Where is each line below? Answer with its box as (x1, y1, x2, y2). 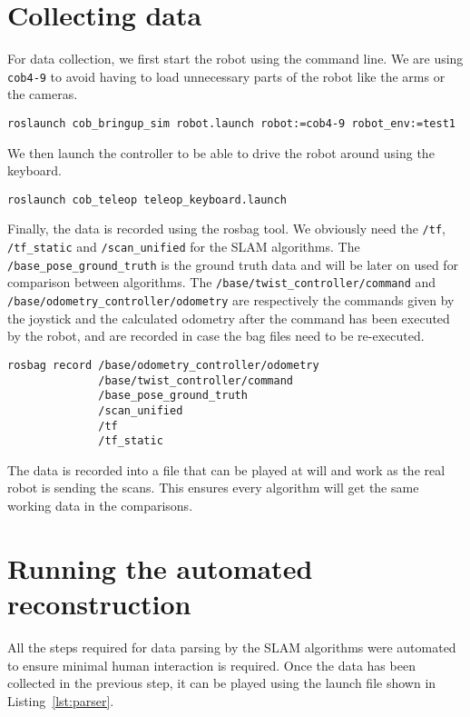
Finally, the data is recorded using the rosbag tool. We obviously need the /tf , (7, 219, 446, 238)
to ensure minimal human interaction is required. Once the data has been (7, 655, 416, 674)
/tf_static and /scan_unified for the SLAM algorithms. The (7, 237, 360, 256)
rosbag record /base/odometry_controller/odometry (7, 358, 319, 372)
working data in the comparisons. (7, 496, 193, 515)
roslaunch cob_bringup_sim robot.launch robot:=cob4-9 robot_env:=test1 (7, 116, 455, 130)
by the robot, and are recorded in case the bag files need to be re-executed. (7, 326, 425, 345)
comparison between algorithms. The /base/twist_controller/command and (7, 273, 436, 292)
